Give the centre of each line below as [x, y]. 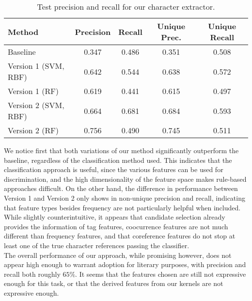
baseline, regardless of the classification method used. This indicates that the [118, 160]
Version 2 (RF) [33, 130]
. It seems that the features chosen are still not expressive [161, 274]
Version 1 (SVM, [36, 66]
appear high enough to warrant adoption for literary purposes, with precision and [125, 264]
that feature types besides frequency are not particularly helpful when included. [122, 207]
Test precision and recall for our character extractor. [126, 7]
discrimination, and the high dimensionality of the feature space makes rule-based [125, 179]
